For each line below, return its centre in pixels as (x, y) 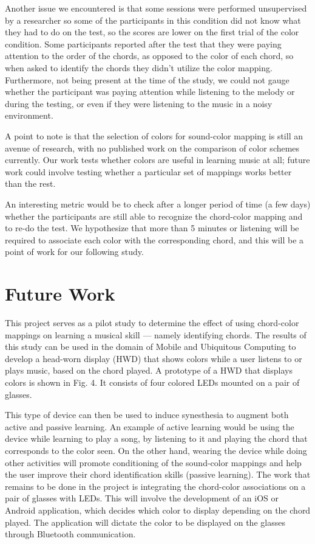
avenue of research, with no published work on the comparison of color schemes (152, 148)
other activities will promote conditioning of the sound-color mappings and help (153, 462)
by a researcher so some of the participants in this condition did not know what (153, 20)
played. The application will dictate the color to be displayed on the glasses (145, 522)
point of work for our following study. (74, 252)
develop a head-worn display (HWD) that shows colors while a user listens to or (154, 358)
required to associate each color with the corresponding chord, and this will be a (154, 239)
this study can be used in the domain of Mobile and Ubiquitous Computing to (151, 347)
